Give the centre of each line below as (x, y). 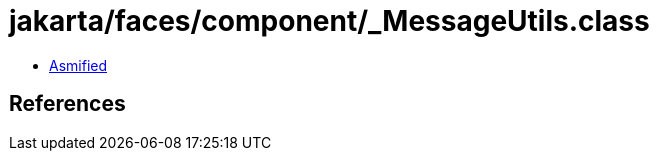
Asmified (78, 65)
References (67, 104)
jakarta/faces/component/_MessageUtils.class (329, 21)
